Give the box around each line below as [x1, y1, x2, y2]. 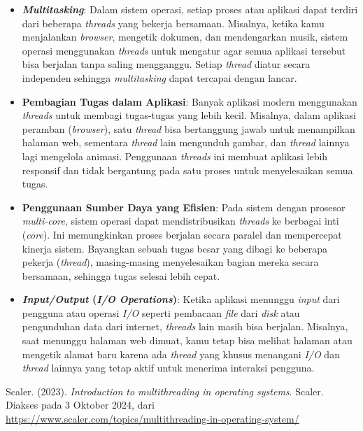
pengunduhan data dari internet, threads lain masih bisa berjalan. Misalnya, [22, 319, 348, 334]
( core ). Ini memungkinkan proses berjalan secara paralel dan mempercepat [22, 227, 342, 241]
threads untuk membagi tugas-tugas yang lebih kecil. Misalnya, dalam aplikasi [22, 108, 356, 122]
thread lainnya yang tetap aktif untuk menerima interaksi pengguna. [22, 360, 315, 375]
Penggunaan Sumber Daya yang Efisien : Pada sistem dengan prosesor [22, 199, 346, 214]
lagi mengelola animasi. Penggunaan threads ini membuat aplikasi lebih [22, 148, 328, 163]
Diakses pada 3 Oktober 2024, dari [6, 397, 155, 412]
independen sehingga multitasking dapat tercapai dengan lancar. [22, 70, 297, 85]
